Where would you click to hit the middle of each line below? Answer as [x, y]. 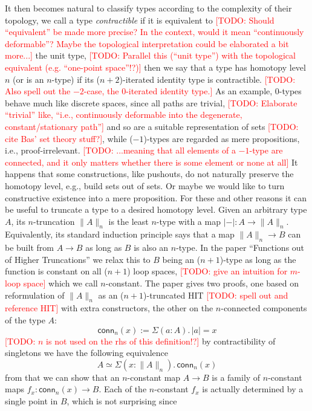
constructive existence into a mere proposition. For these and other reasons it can [156, 197]
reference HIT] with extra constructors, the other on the [109, 308]
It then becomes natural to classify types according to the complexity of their [148, 8]
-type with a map [188, 221]
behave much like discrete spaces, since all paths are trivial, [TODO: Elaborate [151, 102]
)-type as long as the [258, 259]
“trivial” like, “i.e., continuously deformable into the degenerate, [124, 115]
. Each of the [123, 389]
